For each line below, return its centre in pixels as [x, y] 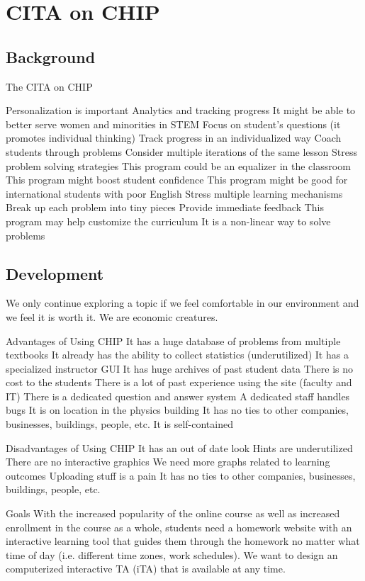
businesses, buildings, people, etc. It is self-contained [119, 424]
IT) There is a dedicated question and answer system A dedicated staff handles [178, 396]
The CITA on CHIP [49, 86]
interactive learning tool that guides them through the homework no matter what [183, 541]
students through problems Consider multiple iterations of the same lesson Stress [182, 151]
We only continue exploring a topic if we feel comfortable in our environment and [182, 303]
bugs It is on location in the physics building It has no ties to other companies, [177, 410]
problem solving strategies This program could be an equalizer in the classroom [178, 165]
